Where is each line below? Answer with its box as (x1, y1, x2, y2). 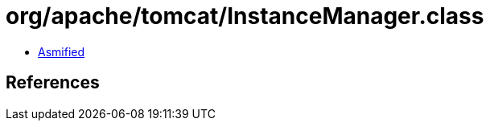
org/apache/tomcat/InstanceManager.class (6, 2, 484, 30)
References (6, 72, 100, 93)
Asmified (38, 44, 85, 59)
